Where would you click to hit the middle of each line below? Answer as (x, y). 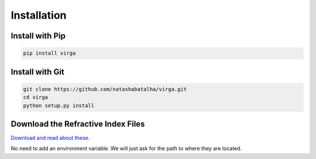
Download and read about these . (50, 138)
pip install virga (49, 53)
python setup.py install (59, 105)
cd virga (36, 97)
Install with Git (37, 72)
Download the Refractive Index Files (78, 124)
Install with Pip (38, 36)
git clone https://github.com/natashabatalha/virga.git (105, 89)
